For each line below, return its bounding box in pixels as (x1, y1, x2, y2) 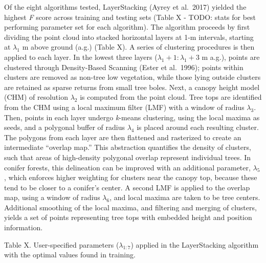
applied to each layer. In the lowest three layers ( (4, 51, 158, 62)
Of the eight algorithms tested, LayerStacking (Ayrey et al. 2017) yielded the (4, 2, 247, 12)
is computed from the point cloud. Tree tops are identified (80, 92, 262, 102)
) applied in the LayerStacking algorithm (130, 239, 259, 250)
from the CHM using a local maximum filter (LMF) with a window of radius (4, 101, 245, 112)
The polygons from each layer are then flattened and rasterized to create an (4, 131, 241, 142)
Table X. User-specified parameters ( (4, 239, 119, 250)
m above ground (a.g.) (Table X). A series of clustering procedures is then (22, 41, 255, 52)
